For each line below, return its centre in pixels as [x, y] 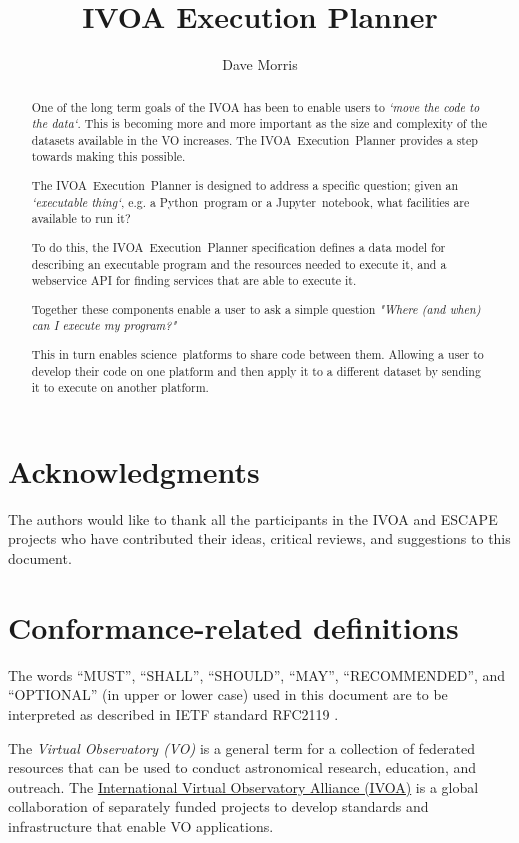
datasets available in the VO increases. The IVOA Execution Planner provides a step [254, 139]
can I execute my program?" [104, 325]
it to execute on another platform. [120, 387]
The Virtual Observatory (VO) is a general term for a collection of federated [242, 747]
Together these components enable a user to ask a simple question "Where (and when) [256, 308]
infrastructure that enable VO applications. [141, 825]
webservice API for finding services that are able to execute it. [194, 280]
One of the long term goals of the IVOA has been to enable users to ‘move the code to [255, 106]
